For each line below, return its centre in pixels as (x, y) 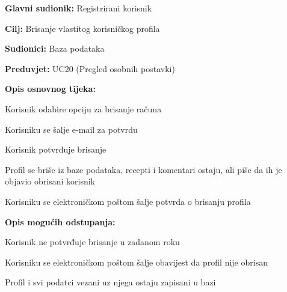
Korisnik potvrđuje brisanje (56, 149)
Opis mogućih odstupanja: (60, 221)
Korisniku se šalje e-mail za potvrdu (71, 129)
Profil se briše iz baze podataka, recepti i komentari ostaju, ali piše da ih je (143, 169)
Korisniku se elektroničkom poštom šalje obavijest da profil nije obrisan (136, 262)
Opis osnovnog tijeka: (50, 89)
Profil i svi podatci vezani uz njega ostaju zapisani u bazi (110, 282)
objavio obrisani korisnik (50, 181)
